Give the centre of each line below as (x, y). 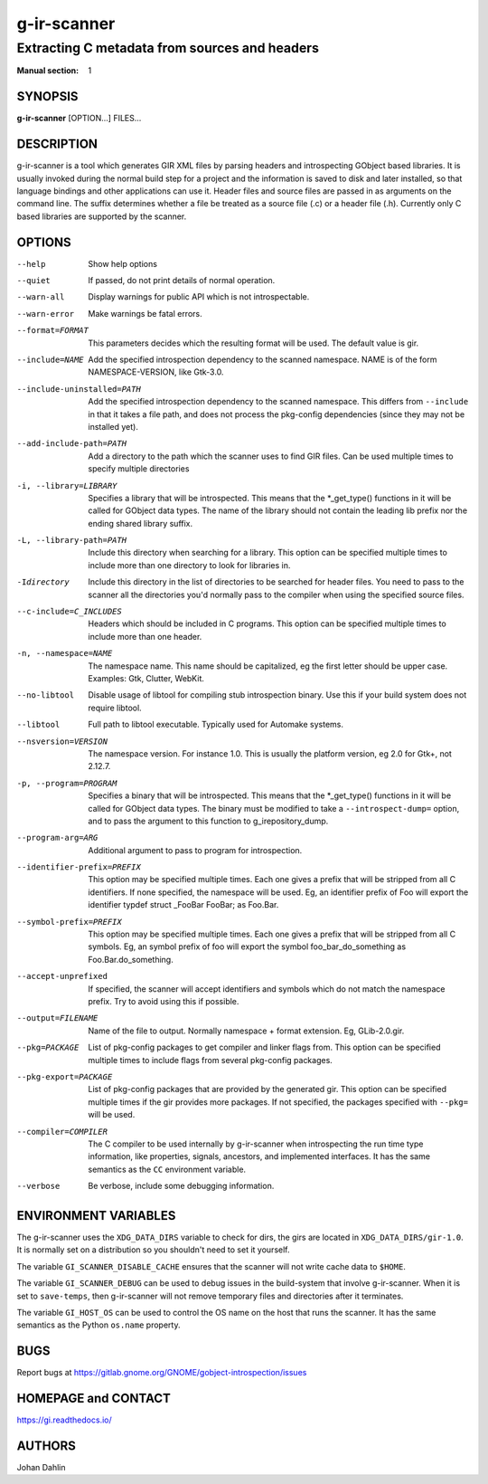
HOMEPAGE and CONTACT (94, 1398)
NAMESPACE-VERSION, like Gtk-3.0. (156, 372)
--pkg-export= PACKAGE (65, 1076)
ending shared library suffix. (141, 523)
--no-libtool (46, 695)
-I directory (43, 582)
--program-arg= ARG (57, 838)
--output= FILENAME (57, 1018)
